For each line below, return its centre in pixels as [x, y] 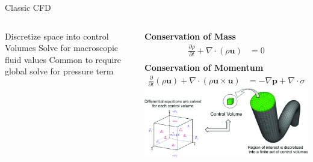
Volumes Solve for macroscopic [62, 48]
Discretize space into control [57, 36]
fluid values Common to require [63, 59]
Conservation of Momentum [204, 67]
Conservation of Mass [190, 36]
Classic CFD [28, 7]
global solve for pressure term [59, 71]
